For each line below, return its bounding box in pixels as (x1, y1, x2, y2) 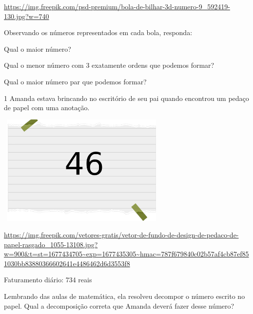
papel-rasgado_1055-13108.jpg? (4, 239, 98, 249)
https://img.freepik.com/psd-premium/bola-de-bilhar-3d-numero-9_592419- (4, 1, 230, 11)
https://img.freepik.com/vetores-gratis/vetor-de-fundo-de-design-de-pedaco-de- (4, 230, 239, 240)
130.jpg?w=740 (4, 11, 49, 21)
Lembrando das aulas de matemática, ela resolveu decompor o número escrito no (4, 291, 245, 301)
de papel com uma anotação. (4, 102, 90, 113)
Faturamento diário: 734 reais (4, 275, 92, 285)
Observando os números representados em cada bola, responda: (4, 27, 193, 38)
